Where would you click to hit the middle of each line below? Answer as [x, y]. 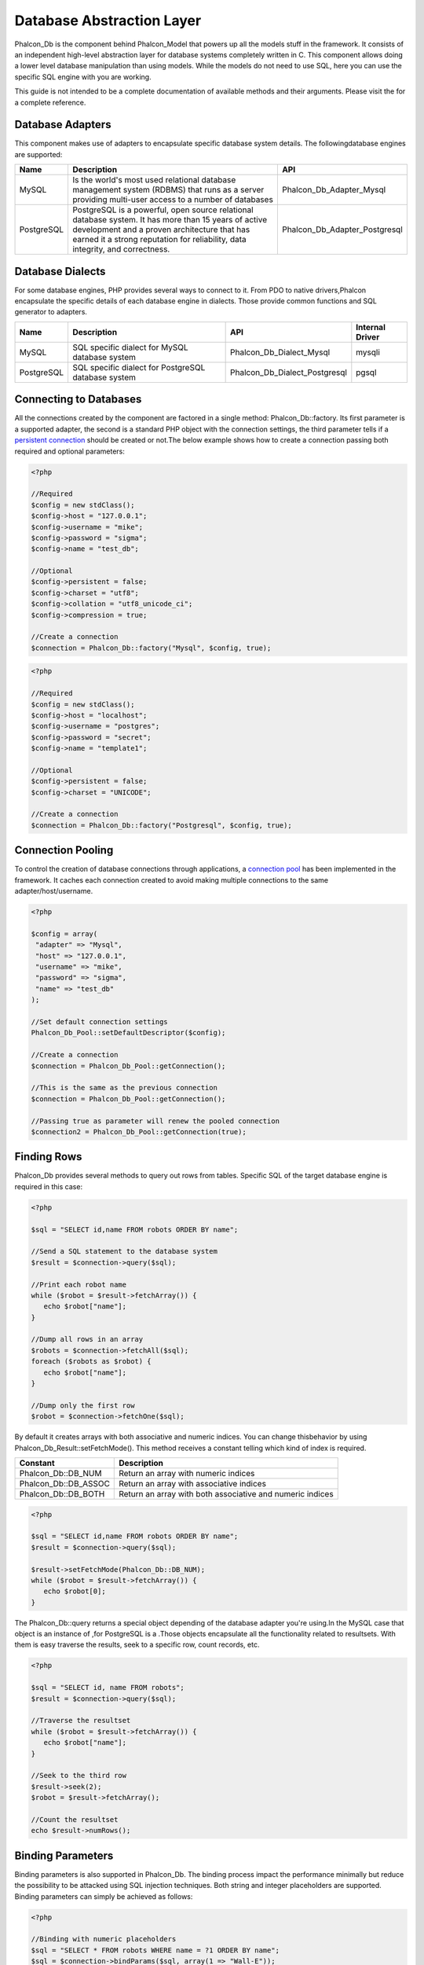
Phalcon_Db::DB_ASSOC [64, 1483]
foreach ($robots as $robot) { [91, 1361]
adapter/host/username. [54, 891]
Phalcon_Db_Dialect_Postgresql [289, 372]
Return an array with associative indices [193, 1483]
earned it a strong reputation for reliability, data [159, 240]
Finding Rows [48, 1157]
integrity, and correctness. [121, 249]
